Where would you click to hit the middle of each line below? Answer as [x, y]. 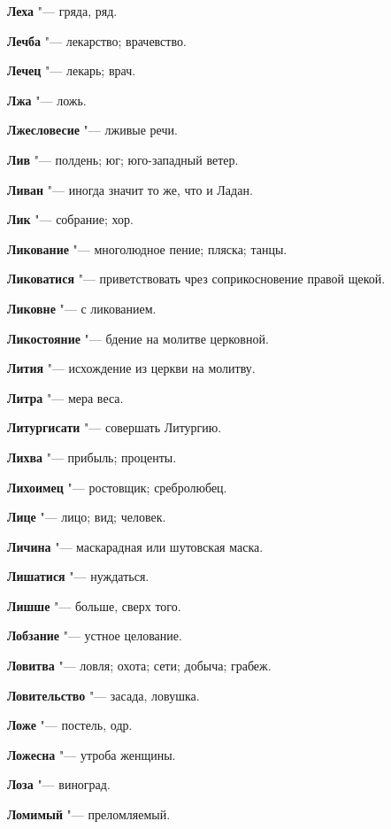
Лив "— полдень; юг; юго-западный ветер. [123, 159]
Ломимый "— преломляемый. [89, 814]
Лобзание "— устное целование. [95, 635]
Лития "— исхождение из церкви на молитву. [131, 368]
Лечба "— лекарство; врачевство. [97, 40]
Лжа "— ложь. [47, 100]
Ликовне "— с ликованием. [82, 308]
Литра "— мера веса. [65, 397]
